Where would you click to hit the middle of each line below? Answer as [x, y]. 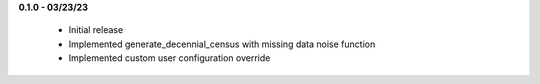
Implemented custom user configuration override [169, 58]
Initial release [96, 30]
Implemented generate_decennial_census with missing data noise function [222, 44]
